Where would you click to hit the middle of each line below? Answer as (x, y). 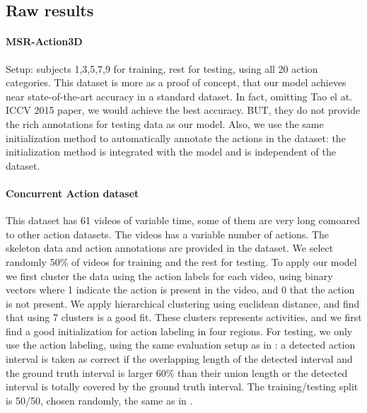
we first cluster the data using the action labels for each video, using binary (169, 275)
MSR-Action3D (44, 41)
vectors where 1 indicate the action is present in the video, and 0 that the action (180, 290)
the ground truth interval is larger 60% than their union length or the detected (177, 372)
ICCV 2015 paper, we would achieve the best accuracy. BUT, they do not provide (183, 110)
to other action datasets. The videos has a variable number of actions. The (168, 234)
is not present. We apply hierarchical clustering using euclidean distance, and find (183, 303)
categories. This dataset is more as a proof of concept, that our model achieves (176, 82)
